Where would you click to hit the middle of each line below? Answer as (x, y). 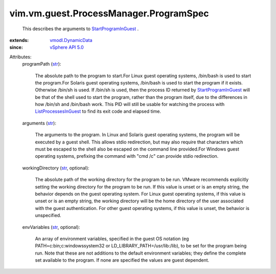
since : (16, 47)
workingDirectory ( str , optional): (56, 168)
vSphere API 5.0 (67, 47)
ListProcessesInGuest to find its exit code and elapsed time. (98, 111)
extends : (19, 40)
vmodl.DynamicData (71, 40)
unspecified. (48, 216)
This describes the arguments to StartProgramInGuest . (80, 29)
